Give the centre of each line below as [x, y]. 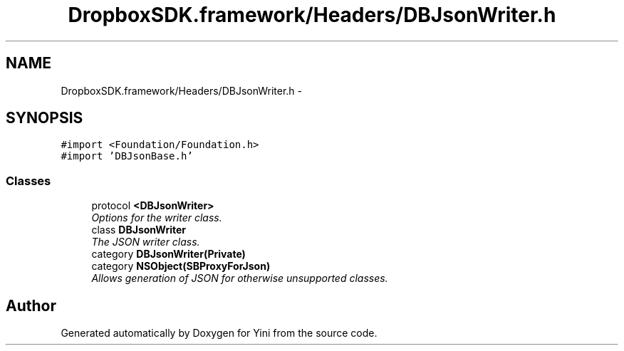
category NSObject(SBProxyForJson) [181, 266]
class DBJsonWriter [139, 230]
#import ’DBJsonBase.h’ [127, 156]
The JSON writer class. [146, 242]
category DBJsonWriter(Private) [168, 254]
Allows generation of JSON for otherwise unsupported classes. [240, 278]
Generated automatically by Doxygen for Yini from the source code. [219, 333]
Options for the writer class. [157, 218]
